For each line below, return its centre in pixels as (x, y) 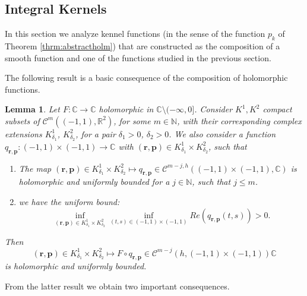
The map (35, 168)
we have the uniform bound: (69, 202)
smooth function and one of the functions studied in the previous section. (138, 57)
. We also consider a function (222, 133)
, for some (132, 120)
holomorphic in (126, 109)
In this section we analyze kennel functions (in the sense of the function (135, 34)
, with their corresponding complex (239, 120)
